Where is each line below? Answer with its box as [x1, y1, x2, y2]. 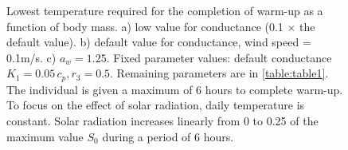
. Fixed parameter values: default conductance [106, 49, 332, 65]
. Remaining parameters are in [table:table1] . [110, 65, 329, 81]
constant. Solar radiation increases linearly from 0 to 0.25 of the [6, 112, 319, 129]
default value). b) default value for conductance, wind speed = [6, 34, 311, 50]
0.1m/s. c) [6, 49, 57, 65]
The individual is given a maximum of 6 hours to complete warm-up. [6, 81, 343, 97]
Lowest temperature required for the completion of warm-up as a [6, 2, 323, 18]
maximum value [6, 128, 84, 144]
